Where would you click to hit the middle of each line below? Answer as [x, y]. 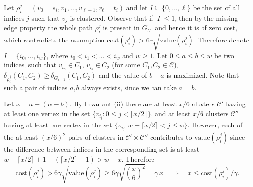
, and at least [171, 113]
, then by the [194, 17]
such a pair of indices [36, 87]
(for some [126, 65]
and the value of [123, 75]
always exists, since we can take [129, 87]
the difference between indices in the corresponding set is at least [102, 149]
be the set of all [216, 7]
